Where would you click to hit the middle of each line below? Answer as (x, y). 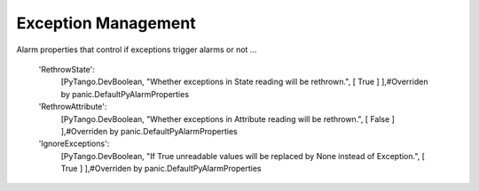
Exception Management (106, 23)
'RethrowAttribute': (73, 107)
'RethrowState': (67, 69)
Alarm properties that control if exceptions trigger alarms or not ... (137, 50)
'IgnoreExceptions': (74, 144)
